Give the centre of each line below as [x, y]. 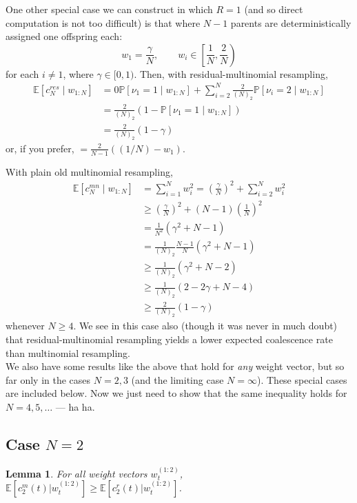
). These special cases [302, 379]
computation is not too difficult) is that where [103, 22]
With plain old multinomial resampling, [89, 171]
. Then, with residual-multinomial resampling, [231, 73]
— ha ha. [75, 406]
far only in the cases [48, 379]
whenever [25, 326]
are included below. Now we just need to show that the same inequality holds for [176, 393]
